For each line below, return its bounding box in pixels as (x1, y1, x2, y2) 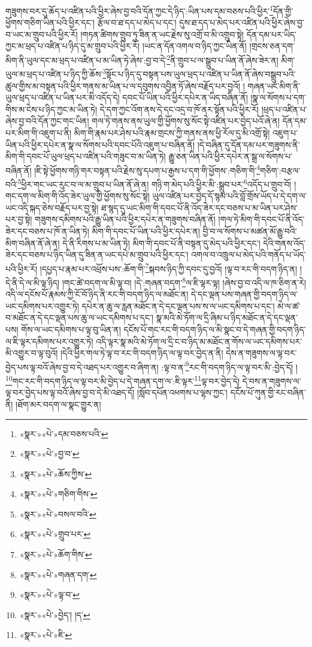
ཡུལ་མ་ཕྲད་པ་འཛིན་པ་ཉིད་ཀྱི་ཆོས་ (5, 67, 103, 80)
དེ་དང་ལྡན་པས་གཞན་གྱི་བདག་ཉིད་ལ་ (190, 288, 298, 300)
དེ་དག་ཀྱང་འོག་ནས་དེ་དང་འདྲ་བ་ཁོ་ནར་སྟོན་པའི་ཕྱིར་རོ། (99, 103, 259, 115)
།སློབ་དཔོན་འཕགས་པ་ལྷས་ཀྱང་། (137, 386, 228, 399)
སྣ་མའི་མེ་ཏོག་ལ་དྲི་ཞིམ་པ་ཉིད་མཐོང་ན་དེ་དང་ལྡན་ (156, 311, 298, 324)
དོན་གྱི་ (272, 4, 293, 17)
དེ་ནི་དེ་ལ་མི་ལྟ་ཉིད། (5, 276, 60, 288)
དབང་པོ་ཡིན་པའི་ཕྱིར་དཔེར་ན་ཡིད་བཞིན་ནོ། (122, 91, 248, 104)
